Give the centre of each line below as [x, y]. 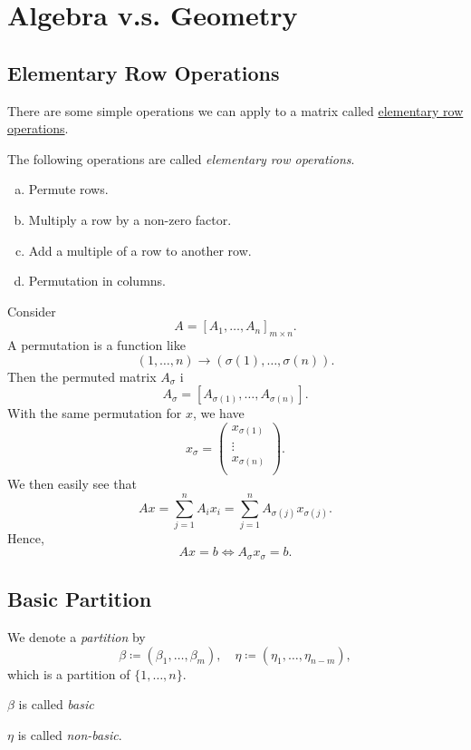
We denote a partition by [77, 637]
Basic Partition [80, 599]
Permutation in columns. [97, 281]
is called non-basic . [70, 734]
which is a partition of [69, 673]
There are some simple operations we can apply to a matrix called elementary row [235, 110]
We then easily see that [72, 484]
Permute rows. [68, 189]
